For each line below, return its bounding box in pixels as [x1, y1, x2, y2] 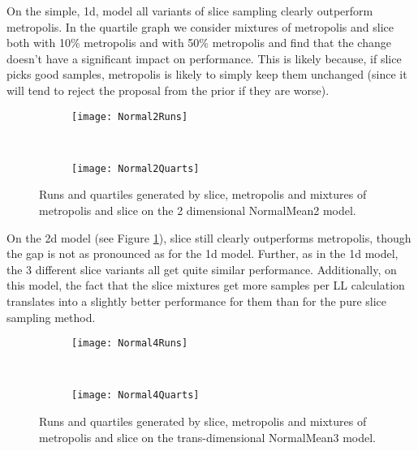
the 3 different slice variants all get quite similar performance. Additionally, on [6, 260, 397, 277]
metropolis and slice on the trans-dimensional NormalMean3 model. [39, 428, 376, 445]
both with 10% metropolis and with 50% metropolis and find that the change [6, 34, 391, 51]
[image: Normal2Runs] [71, 110, 188, 122]
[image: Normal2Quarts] [71, 162, 200, 174]
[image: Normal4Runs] [71, 337, 188, 350]
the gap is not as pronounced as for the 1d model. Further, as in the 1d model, [6, 245, 399, 262]
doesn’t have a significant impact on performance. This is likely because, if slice [6, 49, 402, 67]
